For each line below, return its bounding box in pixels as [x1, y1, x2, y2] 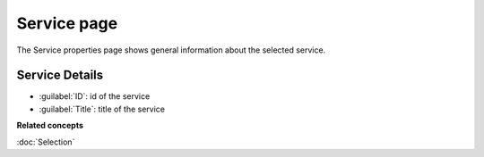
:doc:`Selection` [16, 136, 75, 147]
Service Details [16, 68, 104, 83]
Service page [16, 13, 118, 33]
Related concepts [16, 120, 84, 131]
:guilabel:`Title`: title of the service [39, 103, 166, 114]
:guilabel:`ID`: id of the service [39, 91, 151, 102]
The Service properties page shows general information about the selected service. [16, 45, 326, 55]
